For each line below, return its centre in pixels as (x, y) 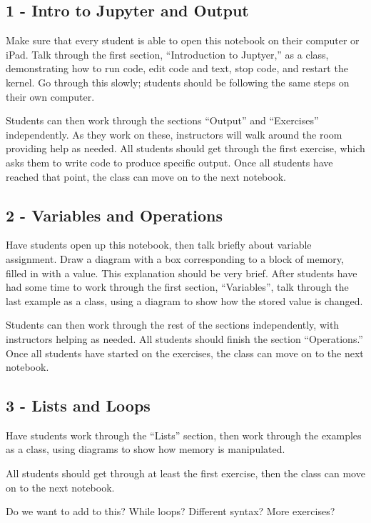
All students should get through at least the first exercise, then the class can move (185, 473)
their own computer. (50, 96)
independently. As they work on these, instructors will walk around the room (174, 134)
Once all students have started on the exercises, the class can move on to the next (185, 353)
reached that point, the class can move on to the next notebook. (146, 176)
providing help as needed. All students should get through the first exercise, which (185, 148)
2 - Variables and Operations (115, 215)
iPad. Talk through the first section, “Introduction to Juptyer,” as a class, (167, 54)
